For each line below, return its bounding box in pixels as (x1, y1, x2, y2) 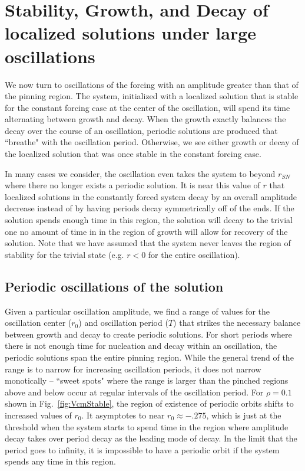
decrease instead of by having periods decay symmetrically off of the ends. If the (5, 202, 294, 214)
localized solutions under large (5, 21, 257, 45)
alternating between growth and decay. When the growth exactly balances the (5, 113, 286, 125)
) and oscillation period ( (78, 316, 168, 329)
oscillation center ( (5, 316, 72, 329)
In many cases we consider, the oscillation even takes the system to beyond (5, 167, 276, 179)
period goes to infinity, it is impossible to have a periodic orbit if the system (5, 443, 280, 456)
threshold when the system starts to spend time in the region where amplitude (5, 420, 289, 433)
